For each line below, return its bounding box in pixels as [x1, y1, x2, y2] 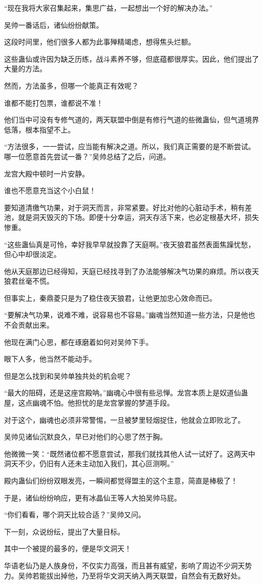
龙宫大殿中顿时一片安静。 [4, 168, 89, 178]
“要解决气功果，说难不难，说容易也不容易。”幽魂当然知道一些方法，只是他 [4, 309, 248, 320]
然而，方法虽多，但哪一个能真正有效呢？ [4, 80, 139, 91]
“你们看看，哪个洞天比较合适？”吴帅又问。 [4, 509, 146, 520]
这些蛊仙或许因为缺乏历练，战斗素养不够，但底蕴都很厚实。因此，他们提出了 [4, 53, 259, 64]
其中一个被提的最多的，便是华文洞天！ [4, 543, 131, 554]
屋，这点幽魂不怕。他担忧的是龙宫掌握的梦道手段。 [4, 397, 174, 408]
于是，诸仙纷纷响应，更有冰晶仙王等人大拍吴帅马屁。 [4, 492, 181, 503]
